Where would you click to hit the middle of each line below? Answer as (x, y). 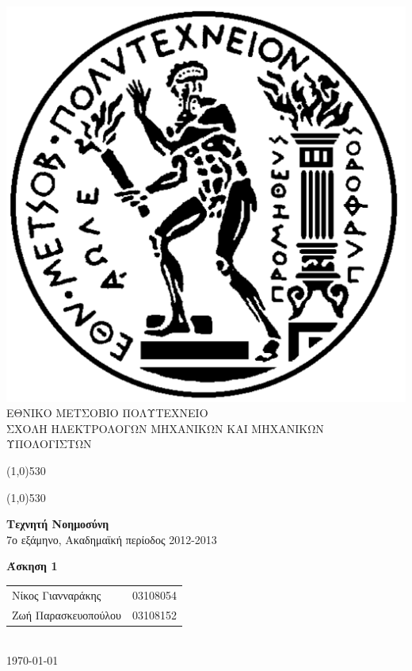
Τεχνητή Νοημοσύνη (58, 524)
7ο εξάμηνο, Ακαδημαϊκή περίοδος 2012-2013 (112, 539)
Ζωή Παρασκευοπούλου (67, 614)
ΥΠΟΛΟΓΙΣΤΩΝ (49, 444)
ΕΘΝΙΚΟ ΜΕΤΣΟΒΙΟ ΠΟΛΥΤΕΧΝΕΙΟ (107, 413)
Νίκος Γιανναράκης (57, 594)
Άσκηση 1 (32, 566)
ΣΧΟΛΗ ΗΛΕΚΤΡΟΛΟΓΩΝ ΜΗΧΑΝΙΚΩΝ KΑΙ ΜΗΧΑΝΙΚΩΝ (165, 428)
